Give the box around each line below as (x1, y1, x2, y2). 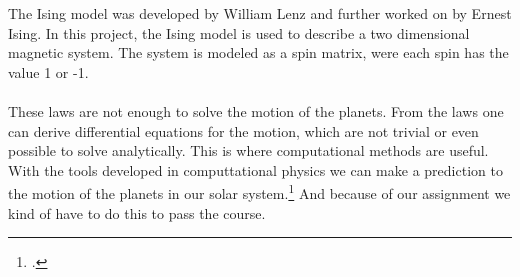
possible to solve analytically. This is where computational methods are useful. (8, 140, 489, 161)
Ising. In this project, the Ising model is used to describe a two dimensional (8, 22, 470, 43)
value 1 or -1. (8, 61, 89, 82)
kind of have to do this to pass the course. (8, 202, 266, 223)
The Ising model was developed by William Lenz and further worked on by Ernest (8, 3, 512, 23)
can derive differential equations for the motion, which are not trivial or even (8, 120, 479, 141)
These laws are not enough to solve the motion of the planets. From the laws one (8, 100, 504, 121)
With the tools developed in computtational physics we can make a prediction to (8, 159, 503, 180)
